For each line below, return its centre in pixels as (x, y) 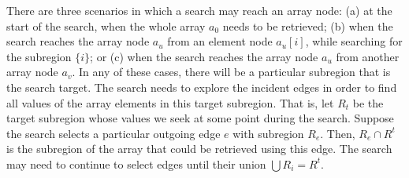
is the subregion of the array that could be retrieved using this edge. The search (199, 149)
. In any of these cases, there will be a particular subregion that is (231, 72)
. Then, (338, 133)
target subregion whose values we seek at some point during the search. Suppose (200, 118)
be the (368, 102)
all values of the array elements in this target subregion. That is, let (170, 102)
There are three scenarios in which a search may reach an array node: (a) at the (199, 10)
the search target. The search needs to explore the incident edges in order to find (202, 87)
